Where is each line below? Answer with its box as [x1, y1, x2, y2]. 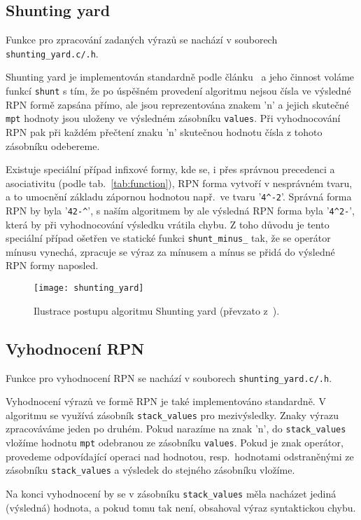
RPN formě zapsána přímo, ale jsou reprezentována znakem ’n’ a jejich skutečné [6, 97, 349, 111]
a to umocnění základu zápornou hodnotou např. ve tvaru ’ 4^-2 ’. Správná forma [6, 189, 352, 204]
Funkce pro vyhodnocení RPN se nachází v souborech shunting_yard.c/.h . [6, 370, 332, 385]
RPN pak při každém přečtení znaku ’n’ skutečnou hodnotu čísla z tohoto [6, 124, 323, 139]
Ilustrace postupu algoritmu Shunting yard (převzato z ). [34, 303, 280, 317]
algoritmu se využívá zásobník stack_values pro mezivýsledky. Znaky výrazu [6, 407, 339, 422]
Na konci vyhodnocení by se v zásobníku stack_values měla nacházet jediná [6, 486, 337, 500]
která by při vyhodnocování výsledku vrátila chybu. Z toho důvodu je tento [6, 217, 330, 231]
